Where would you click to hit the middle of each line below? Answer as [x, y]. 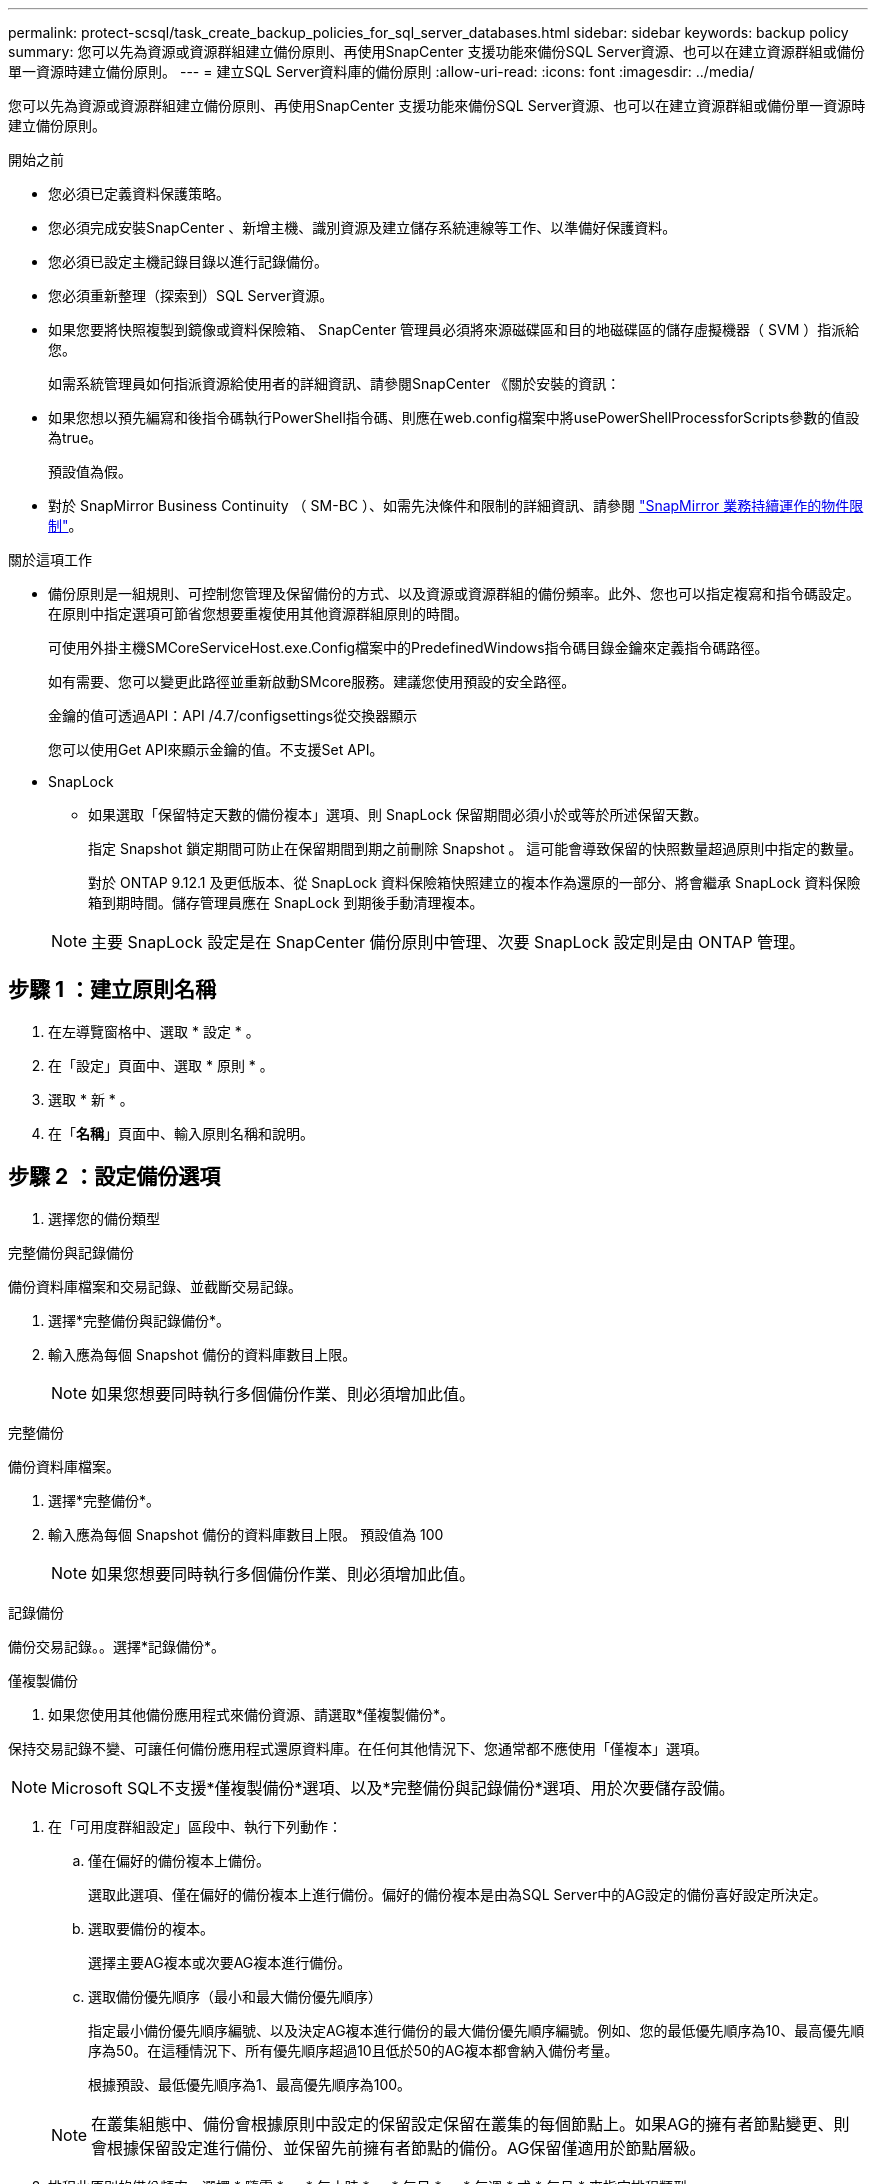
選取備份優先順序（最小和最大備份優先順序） [235, 1996]
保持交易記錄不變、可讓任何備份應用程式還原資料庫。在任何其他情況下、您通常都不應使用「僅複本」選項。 [358, 1748]
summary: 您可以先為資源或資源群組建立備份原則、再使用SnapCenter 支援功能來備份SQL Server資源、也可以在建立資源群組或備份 [436, 51]
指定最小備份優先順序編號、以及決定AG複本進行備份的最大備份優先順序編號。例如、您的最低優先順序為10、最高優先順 [476, 2030]
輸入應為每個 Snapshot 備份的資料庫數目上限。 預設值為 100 [246, 1534]
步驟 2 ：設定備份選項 [114, 1177]
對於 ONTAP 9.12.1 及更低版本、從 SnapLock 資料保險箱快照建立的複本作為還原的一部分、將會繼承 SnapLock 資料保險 [474, 882]
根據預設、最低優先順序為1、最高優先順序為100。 [250, 2084]
